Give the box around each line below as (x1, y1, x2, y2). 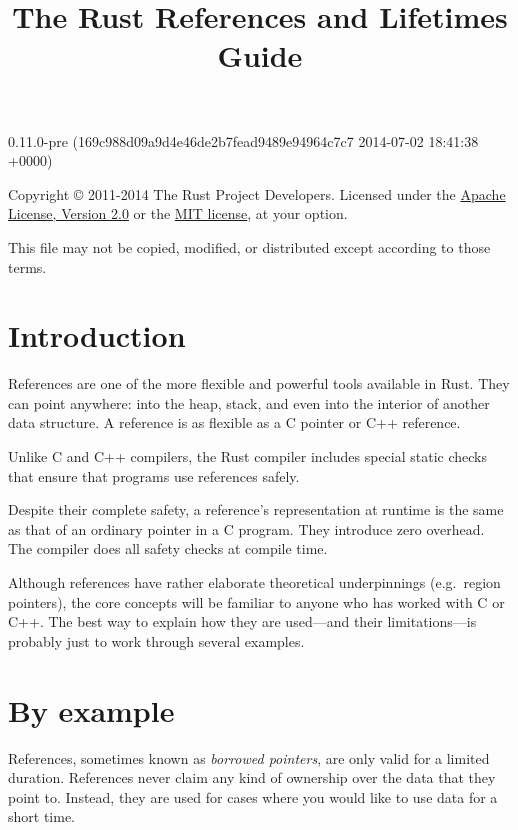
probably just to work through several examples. (8, 630, 305, 651)
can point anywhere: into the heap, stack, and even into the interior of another (8, 392, 490, 413)
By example (8, 689, 175, 730)
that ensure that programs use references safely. (8, 465, 300, 486)
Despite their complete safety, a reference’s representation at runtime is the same (8, 499, 504, 520)
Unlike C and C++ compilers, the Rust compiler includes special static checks (8, 446, 488, 467)
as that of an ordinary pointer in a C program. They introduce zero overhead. (8, 518, 485, 539)
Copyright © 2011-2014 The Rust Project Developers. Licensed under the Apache (8, 183, 506, 204)
